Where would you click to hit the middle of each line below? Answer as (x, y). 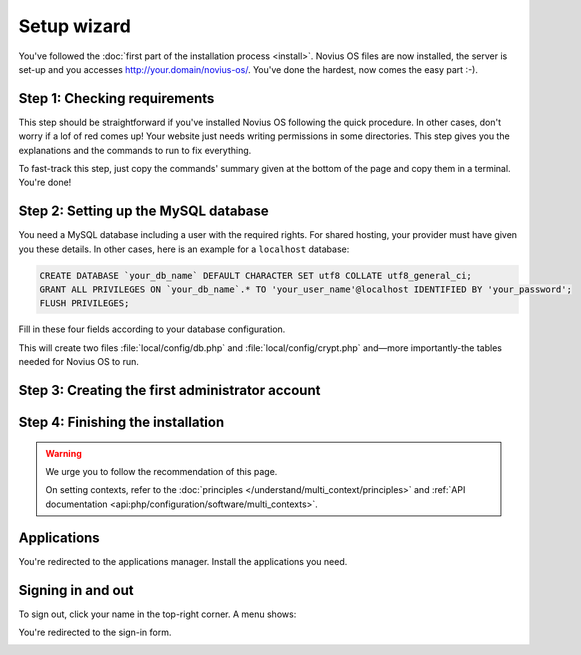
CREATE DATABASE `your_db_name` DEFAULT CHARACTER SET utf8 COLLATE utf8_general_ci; (255, 275)
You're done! (45, 182)
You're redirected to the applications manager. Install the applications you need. (183, 561)
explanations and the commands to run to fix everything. (135, 150)
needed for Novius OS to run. (79, 362)
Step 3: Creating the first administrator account (169, 390)
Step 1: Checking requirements (116, 98)
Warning (63, 453)
